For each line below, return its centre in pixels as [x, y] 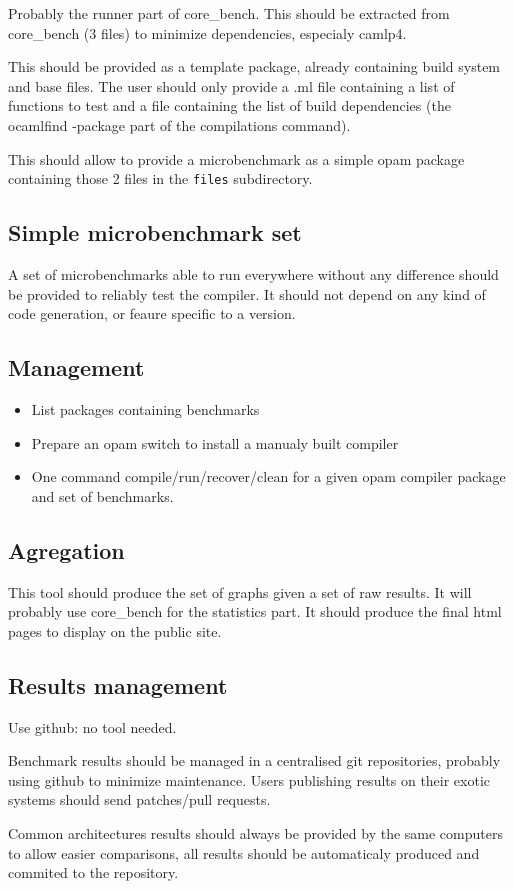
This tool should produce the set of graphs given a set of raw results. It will [240, 591]
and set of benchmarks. [102, 495]
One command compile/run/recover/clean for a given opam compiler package [268, 476]
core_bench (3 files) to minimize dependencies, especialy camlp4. [207, 32]
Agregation [66, 549]
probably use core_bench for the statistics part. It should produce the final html [255, 611]
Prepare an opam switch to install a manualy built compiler [215, 442]
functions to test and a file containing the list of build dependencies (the [229, 105]
